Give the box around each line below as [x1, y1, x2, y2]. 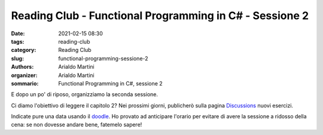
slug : [11, 54, 24, 62]
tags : [11, 38, 25, 45]
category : [11, 47, 36, 54]
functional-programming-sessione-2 [58, 54, 149, 62]
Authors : [11, 63, 34, 70]
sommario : [11, 79, 39, 87]
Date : [11, 30, 25, 37]
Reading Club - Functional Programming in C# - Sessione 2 [11, 9, 309, 22]
